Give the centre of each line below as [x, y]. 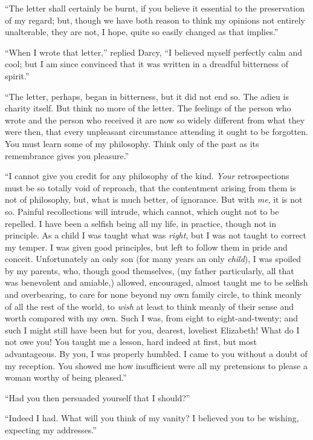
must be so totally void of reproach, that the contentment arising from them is [150, 187]
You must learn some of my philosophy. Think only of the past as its [132, 143]
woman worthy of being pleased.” [66, 377]
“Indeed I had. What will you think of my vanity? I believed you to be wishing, [152, 418]
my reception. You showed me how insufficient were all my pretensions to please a [156, 365]
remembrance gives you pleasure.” [67, 155]
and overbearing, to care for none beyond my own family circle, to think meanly [153, 294]
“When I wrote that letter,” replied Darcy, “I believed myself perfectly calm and [153, 52]
